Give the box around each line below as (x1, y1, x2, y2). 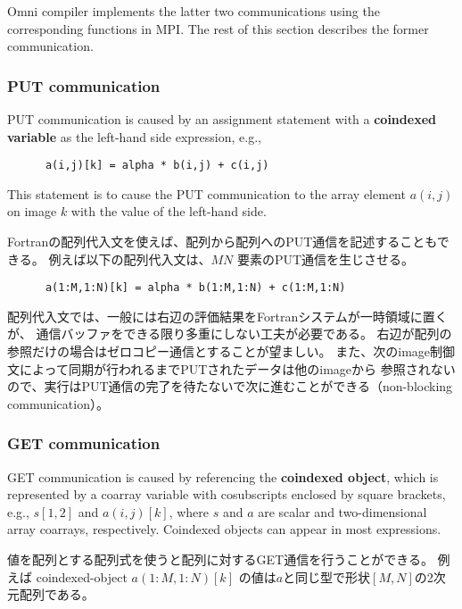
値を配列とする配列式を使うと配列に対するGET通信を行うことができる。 (7, 550, 433, 569)
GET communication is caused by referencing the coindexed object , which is (7, 467, 439, 486)
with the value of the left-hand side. (70, 202, 267, 221)
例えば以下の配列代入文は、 (48, 249, 211, 268)
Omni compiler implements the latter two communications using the (7, 2, 380, 20)
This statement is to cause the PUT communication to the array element (7, 184, 406, 203)
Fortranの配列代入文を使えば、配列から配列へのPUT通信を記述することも (7, 232, 437, 251)
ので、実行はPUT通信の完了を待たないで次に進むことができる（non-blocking (7, 377, 453, 396)
